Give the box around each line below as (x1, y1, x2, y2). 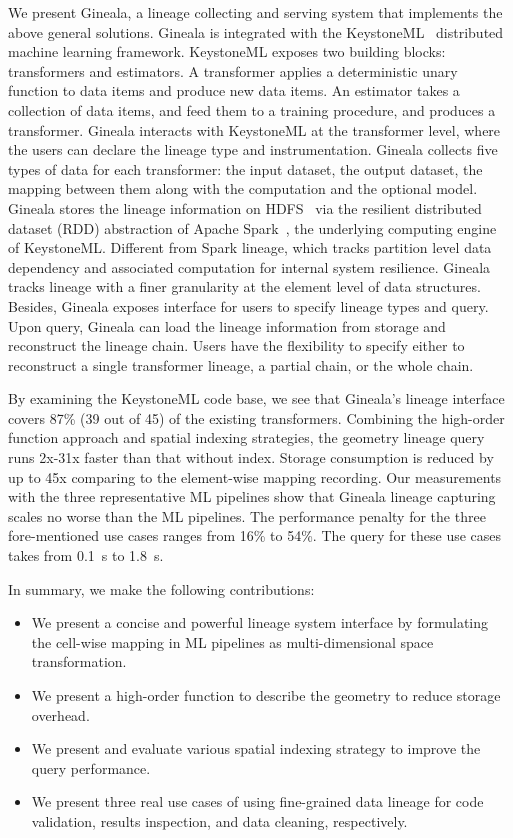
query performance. (31, 757, 151, 778)
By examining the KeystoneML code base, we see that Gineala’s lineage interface (8, 388, 505, 409)
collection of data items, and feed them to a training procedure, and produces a (8, 99, 496, 120)
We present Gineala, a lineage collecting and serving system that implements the (8, 2, 503, 22)
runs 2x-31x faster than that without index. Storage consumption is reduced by (8, 447, 494, 468)
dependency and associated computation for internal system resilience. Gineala (8, 256, 491, 277)
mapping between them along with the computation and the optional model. (8, 178, 478, 199)
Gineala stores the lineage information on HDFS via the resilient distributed (8, 197, 482, 218)
